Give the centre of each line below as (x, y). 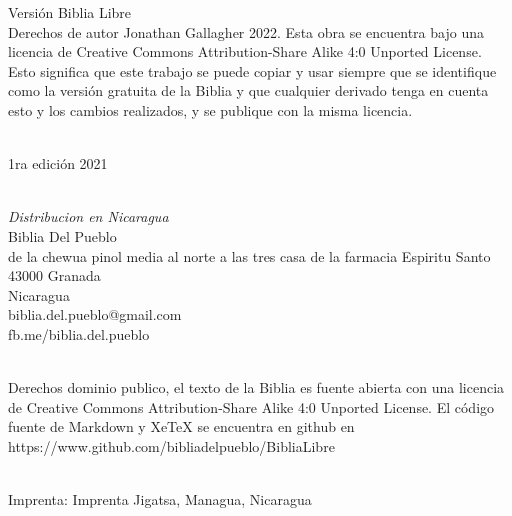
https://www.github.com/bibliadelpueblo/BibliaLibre (171, 445)
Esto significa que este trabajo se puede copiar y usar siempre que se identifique (252, 70)
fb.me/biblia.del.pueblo (79, 333)
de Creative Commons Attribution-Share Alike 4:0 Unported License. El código (251, 406)
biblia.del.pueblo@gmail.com (95, 314)
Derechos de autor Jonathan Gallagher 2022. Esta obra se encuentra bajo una (246, 31)
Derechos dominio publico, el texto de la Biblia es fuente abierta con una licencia (256, 387)
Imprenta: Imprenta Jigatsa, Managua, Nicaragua (160, 499)
